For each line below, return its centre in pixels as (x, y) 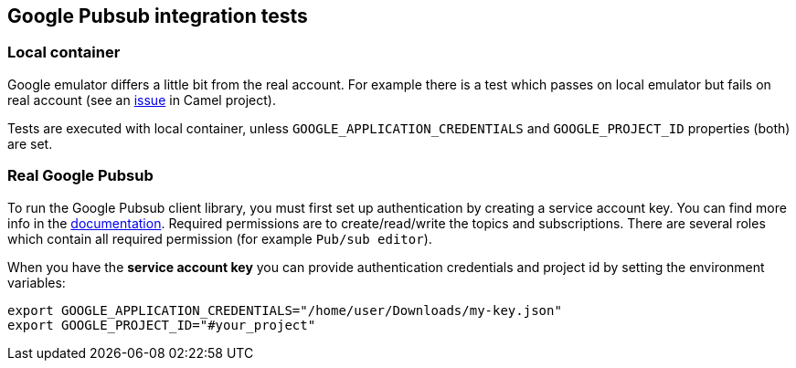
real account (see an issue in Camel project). (142, 100)
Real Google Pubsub (80, 176)
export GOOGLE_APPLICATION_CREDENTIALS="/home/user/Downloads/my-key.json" (285, 310)
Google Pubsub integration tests (158, 16)
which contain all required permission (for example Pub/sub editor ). (220, 238)
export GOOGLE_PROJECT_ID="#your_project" (162, 325)
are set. (30, 143)
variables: (37, 282)
